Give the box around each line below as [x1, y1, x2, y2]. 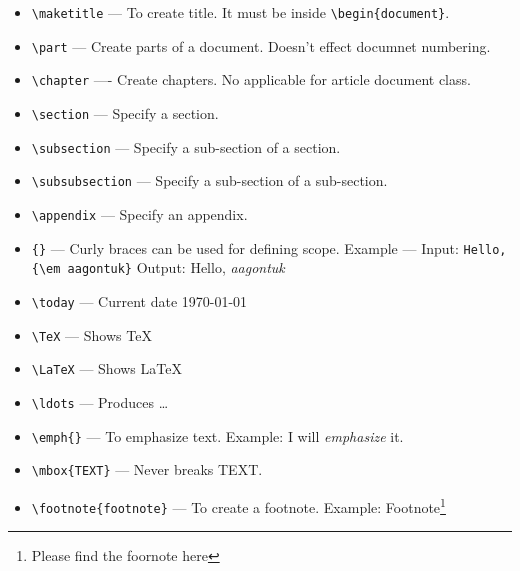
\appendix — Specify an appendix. [31, 203, 248, 224]
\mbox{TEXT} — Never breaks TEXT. [31, 459, 263, 480]
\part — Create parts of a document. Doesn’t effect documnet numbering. [31, 35, 491, 56]
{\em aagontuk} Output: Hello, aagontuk [31, 257, 285, 278]
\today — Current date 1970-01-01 [31, 290, 248, 311]
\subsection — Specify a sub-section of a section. [31, 136, 341, 157]
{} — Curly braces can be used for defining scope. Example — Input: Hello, [31, 237, 507, 258]
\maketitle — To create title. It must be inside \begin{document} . [31, 2, 450, 22]
